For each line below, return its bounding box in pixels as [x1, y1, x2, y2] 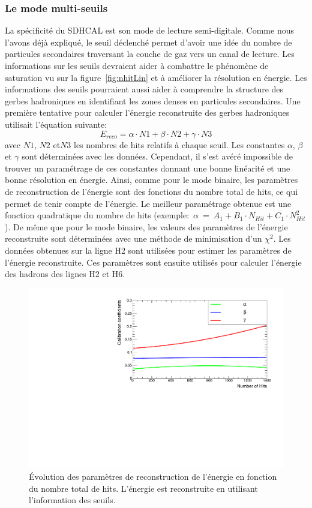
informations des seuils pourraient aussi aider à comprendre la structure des [5, 83, 284, 95]
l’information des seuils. [29, 494, 116, 506]
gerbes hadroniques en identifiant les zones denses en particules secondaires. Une [5, 94, 301, 107]
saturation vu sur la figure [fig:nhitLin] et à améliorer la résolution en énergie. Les [5, 71, 307, 83]
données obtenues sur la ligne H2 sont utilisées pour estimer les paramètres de [5, 244, 292, 256]
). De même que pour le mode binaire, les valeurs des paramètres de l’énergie [5, 220, 288, 233]
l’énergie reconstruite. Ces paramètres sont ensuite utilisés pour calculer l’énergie [5, 255, 302, 268]
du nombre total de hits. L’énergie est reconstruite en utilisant [29, 482, 258, 494]
